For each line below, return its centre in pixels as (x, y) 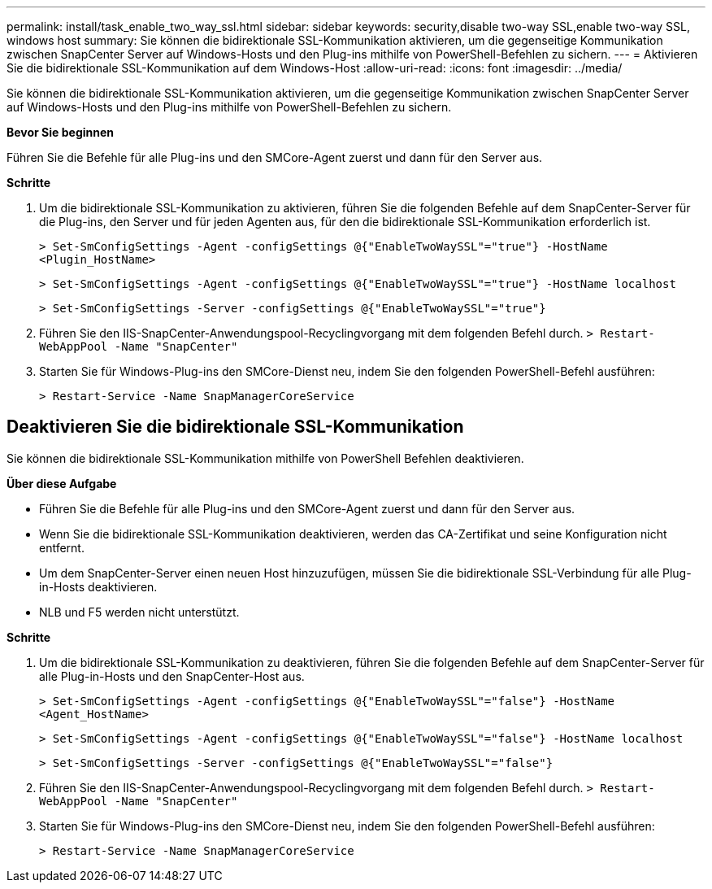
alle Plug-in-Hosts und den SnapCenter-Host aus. (172, 676)
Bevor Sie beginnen (61, 132)
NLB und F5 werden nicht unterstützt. (139, 612)
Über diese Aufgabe (62, 483)
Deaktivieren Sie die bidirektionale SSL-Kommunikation (235, 427)
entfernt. (62, 547)
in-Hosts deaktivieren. (98, 586)
